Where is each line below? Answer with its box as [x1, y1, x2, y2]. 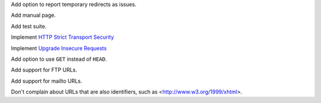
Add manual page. [11, 12, 56, 19]
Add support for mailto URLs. [11, 77, 83, 85]
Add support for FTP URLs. [11, 66, 77, 74]
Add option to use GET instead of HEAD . [11, 55, 107, 63]
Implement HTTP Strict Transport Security [11, 33, 114, 41]
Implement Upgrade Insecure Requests [11, 45, 107, 52]
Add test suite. [11, 23, 47, 30]
